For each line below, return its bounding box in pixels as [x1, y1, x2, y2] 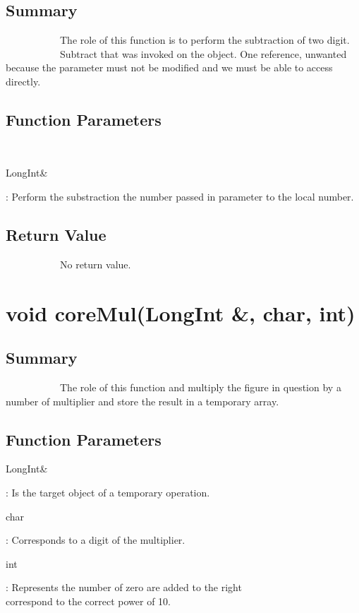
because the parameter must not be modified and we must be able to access [6, 60, 333, 75]
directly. [6, 73, 41, 88]
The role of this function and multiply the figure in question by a [59, 379, 341, 394]
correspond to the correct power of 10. [6, 593, 171, 608]
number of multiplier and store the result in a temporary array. [6, 393, 279, 408]
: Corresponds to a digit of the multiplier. [6, 532, 185, 547]
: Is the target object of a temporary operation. [6, 484, 210, 499]
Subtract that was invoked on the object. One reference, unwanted [59, 46, 347, 61]
